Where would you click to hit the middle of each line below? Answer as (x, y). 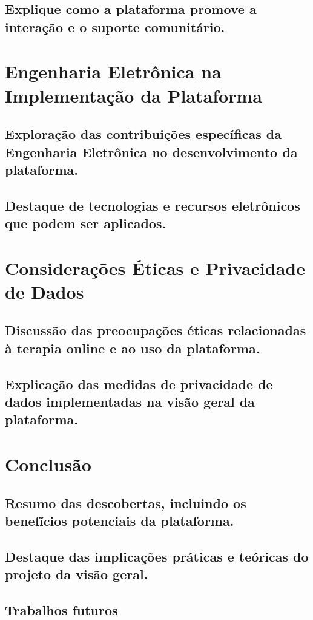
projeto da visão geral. (77, 574)
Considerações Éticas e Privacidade (155, 267)
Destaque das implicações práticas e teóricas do (157, 556)
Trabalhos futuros (61, 609)
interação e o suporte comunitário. (115, 26)
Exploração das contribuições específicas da (143, 134)
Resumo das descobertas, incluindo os (126, 502)
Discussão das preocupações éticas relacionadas (156, 330)
